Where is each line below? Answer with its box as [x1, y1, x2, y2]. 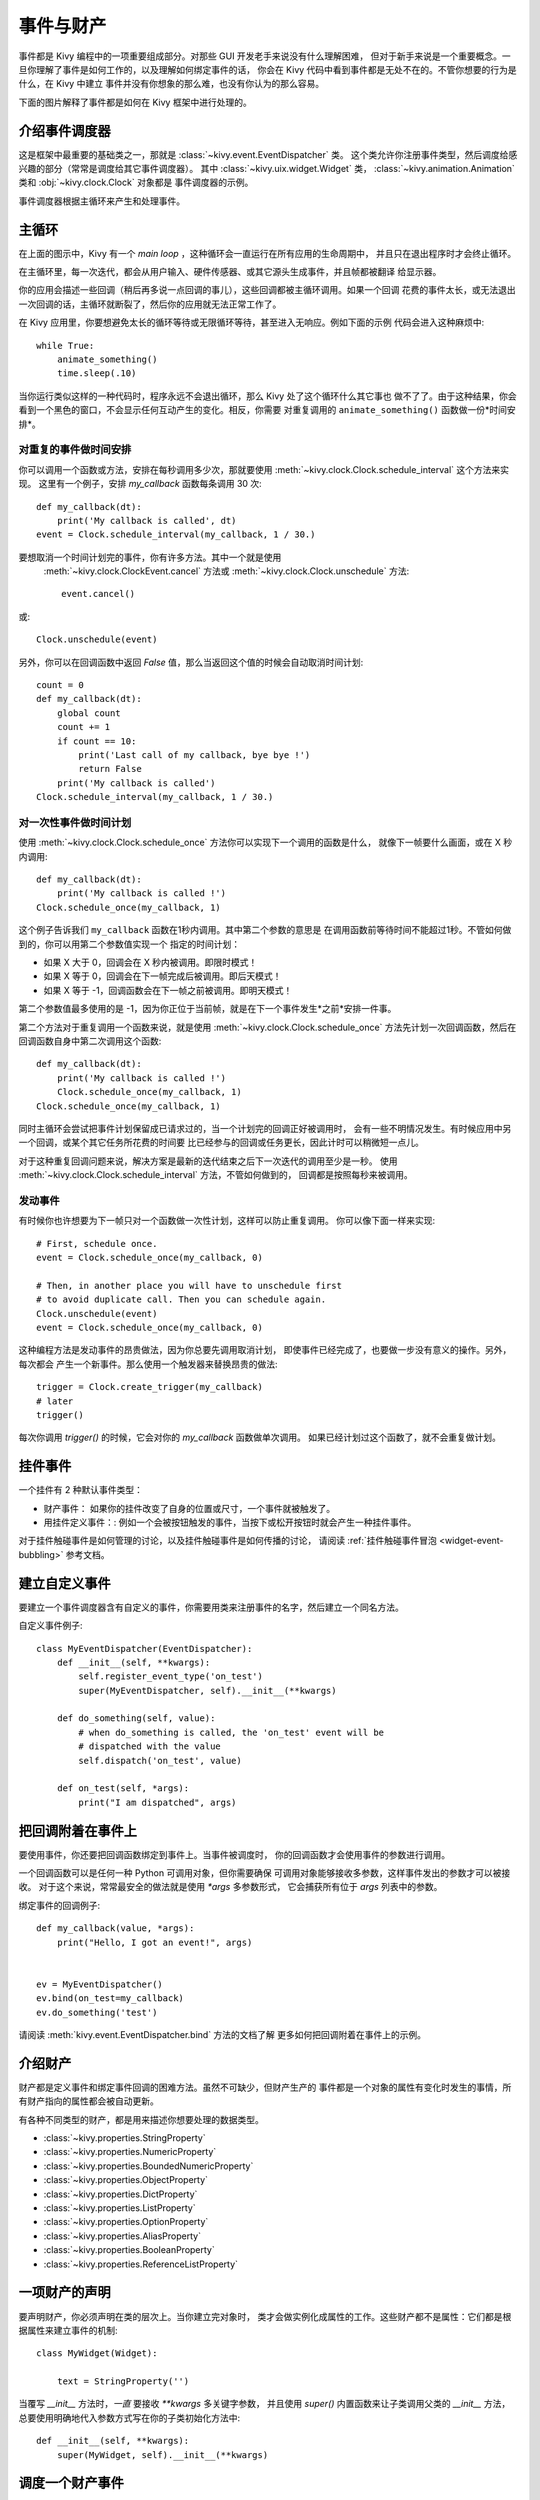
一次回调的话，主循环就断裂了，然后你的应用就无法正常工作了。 [18, 298, 282, 310]
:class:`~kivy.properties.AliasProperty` [43, 2230, 202, 2242]
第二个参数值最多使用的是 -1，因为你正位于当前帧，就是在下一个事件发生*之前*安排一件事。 [18, 1003, 397, 1015]
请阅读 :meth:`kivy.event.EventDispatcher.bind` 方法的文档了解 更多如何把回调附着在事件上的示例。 [18, 2029, 427, 2040]
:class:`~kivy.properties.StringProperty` [43, 2132, 206, 2144]
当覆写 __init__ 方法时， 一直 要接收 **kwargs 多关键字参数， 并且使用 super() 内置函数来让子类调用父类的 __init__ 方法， [18, 2398, 511, 2410]
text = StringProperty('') [56, 2376, 190, 2387]
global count [56, 707, 121, 719]
